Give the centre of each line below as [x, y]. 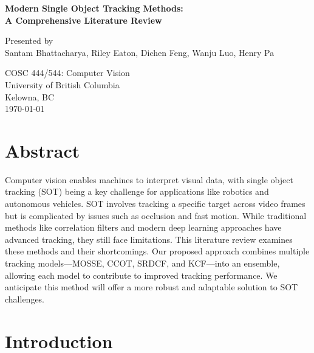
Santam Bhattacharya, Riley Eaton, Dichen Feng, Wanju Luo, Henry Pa [140, 52]
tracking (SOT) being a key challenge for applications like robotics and [137, 191]
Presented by [29, 40]
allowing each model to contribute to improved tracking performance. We [141, 275]
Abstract [43, 150]
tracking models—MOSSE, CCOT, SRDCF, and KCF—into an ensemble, [142, 263]
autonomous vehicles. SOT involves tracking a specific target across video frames [155, 204]
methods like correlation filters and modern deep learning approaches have [143, 227]
